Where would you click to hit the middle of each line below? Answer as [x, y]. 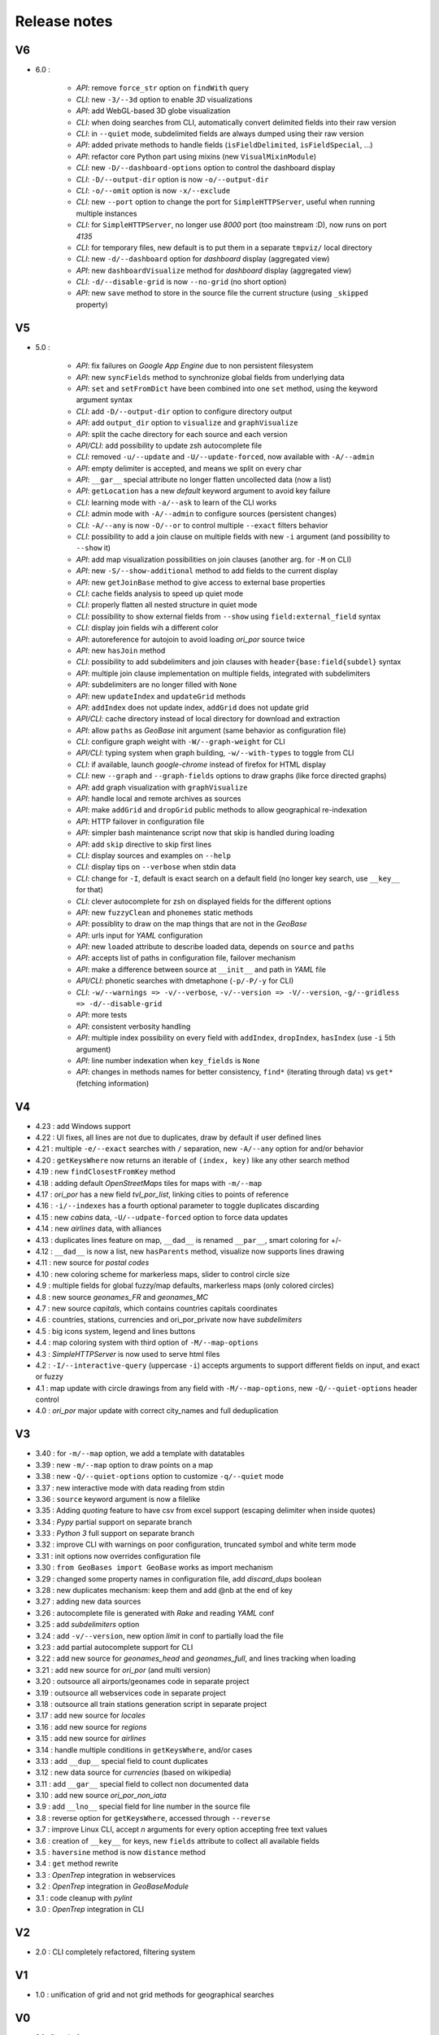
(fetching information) [113, 1083]
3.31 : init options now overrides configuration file [118, 1556]
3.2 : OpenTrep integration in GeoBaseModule [112, 1886]
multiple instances [106, 213]
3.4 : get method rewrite [77, 1863]
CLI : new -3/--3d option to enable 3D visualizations [164, 99]
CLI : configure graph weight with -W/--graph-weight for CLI [180, 742]
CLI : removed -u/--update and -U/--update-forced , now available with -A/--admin [225, 457]
